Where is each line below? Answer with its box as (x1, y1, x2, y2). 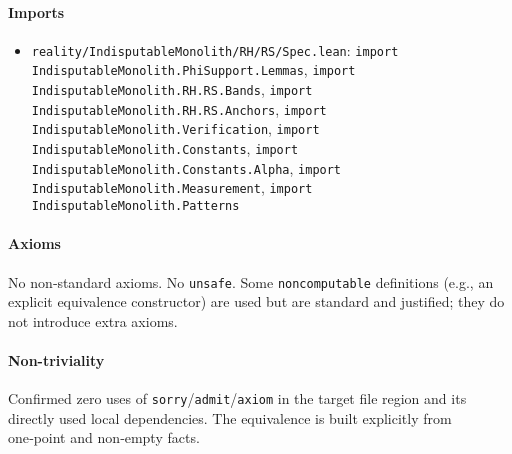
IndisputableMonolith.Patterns (31, 199, 240, 214)
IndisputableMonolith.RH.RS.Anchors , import (31, 98, 327, 119)
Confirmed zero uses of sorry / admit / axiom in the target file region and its (8, 388, 467, 409)
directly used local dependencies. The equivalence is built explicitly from (8, 407, 452, 428)
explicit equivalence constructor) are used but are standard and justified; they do (8, 291, 505, 312)
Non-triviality (8, 349, 105, 370)
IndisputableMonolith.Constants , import (31, 138, 299, 159)
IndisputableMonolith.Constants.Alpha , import (31, 157, 342, 178)
